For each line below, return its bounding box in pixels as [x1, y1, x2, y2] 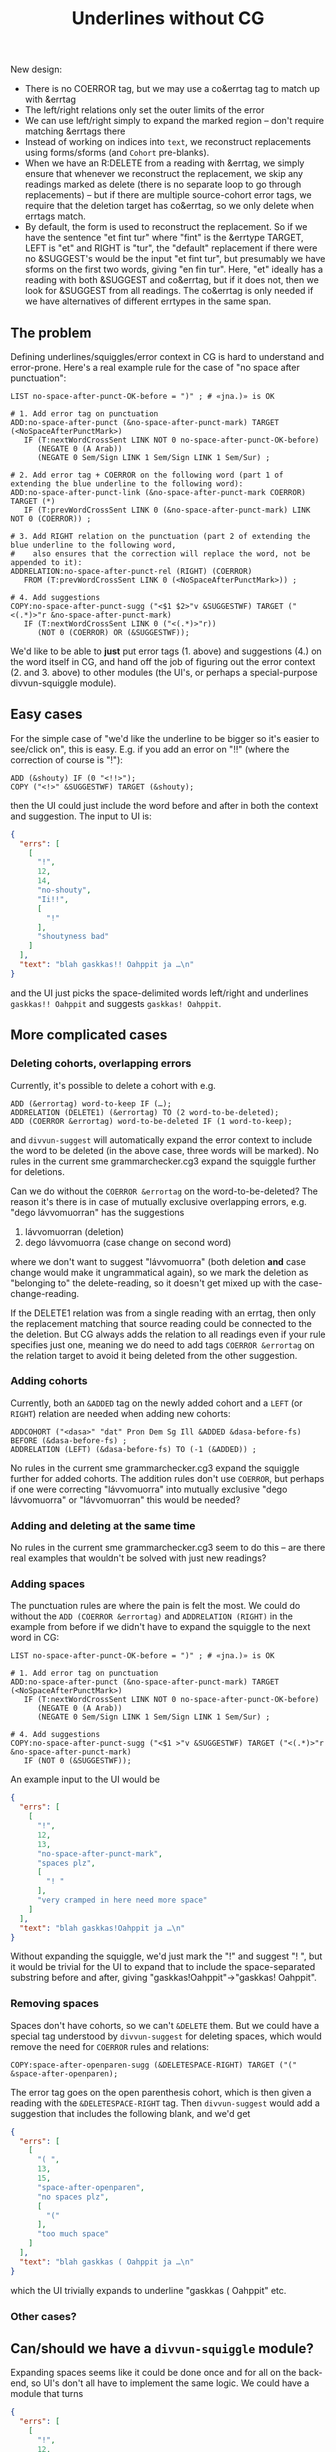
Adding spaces [10, 1577, 85, 1591]
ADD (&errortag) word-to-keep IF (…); [10, 1098, 172, 1109]
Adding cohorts [10, 1374, 88, 1388]
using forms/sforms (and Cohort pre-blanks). [24, 147, 210, 159]
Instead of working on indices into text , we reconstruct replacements [24, 136, 312, 148]
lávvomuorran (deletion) [24, 1225, 125, 1237]
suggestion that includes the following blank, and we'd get [10, 2107, 251, 2119]
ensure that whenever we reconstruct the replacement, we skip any [24, 168, 303, 180]
